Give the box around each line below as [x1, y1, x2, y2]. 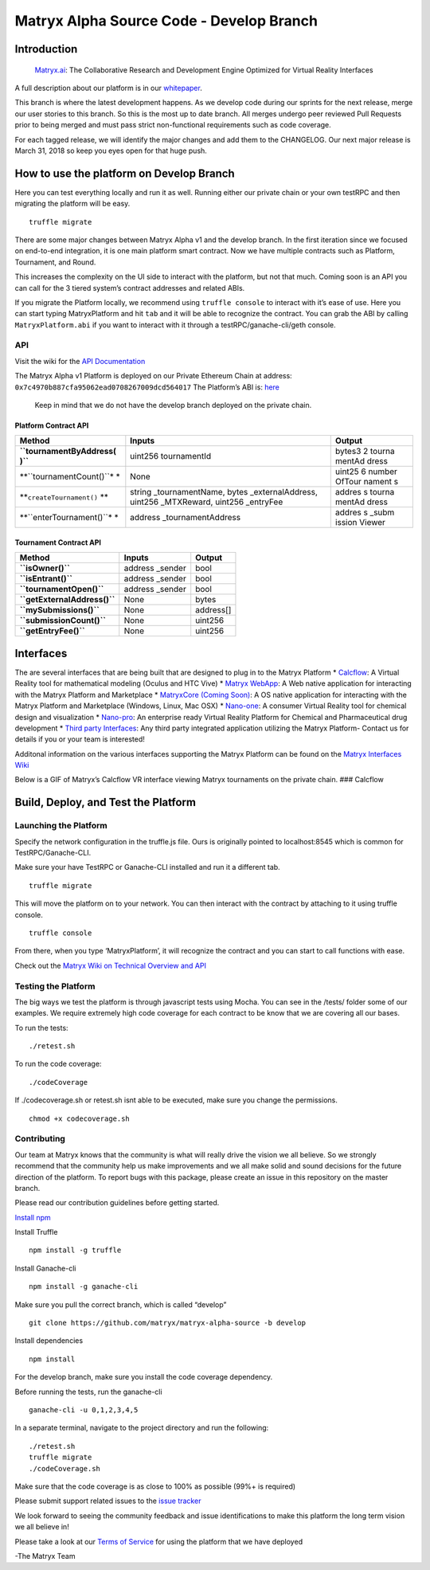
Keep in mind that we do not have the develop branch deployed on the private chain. [34, 401, 312, 410]
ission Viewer [334, 517, 386, 528]
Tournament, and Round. [14, 257, 96, 267]
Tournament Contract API [14, 538, 102, 547]
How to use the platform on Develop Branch [14, 166, 235, 180]
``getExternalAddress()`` [19, 594, 115, 605]
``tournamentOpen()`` [19, 584, 104, 595]
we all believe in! [14, 1522, 69, 1532]
